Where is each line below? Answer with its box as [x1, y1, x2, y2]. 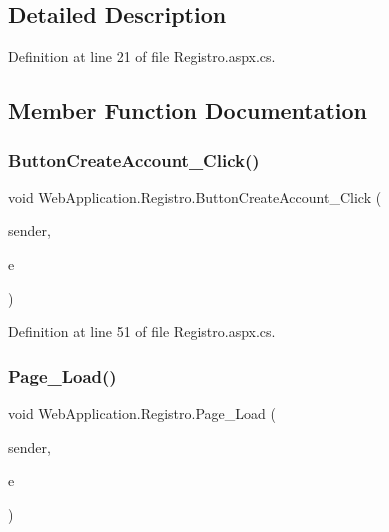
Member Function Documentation [8, 95, 368, 126]
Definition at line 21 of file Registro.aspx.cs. [8, 46, 276, 67]
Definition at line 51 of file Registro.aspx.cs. [8, 321, 276, 342]
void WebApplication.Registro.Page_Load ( [8, 402, 276, 423]
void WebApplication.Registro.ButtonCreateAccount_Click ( [8, 186, 382, 207]
